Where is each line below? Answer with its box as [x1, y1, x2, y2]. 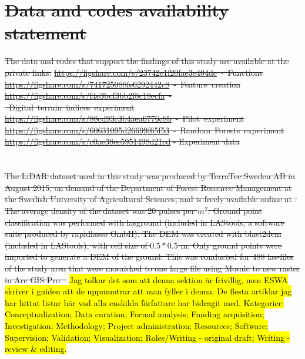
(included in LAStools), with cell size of [5, 239, 148, 251]
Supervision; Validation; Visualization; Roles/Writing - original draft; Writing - [5, 331, 290, 343]
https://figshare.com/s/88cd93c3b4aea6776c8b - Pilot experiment [5, 112, 244, 125]
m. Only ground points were [180, 239, 282, 251]
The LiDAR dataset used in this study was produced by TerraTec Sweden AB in [5, 170, 295, 182]
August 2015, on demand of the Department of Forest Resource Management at [5, 181, 292, 193]
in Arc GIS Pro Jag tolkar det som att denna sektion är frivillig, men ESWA [5, 273, 288, 286]
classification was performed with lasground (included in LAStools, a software [5, 216, 285, 228]
